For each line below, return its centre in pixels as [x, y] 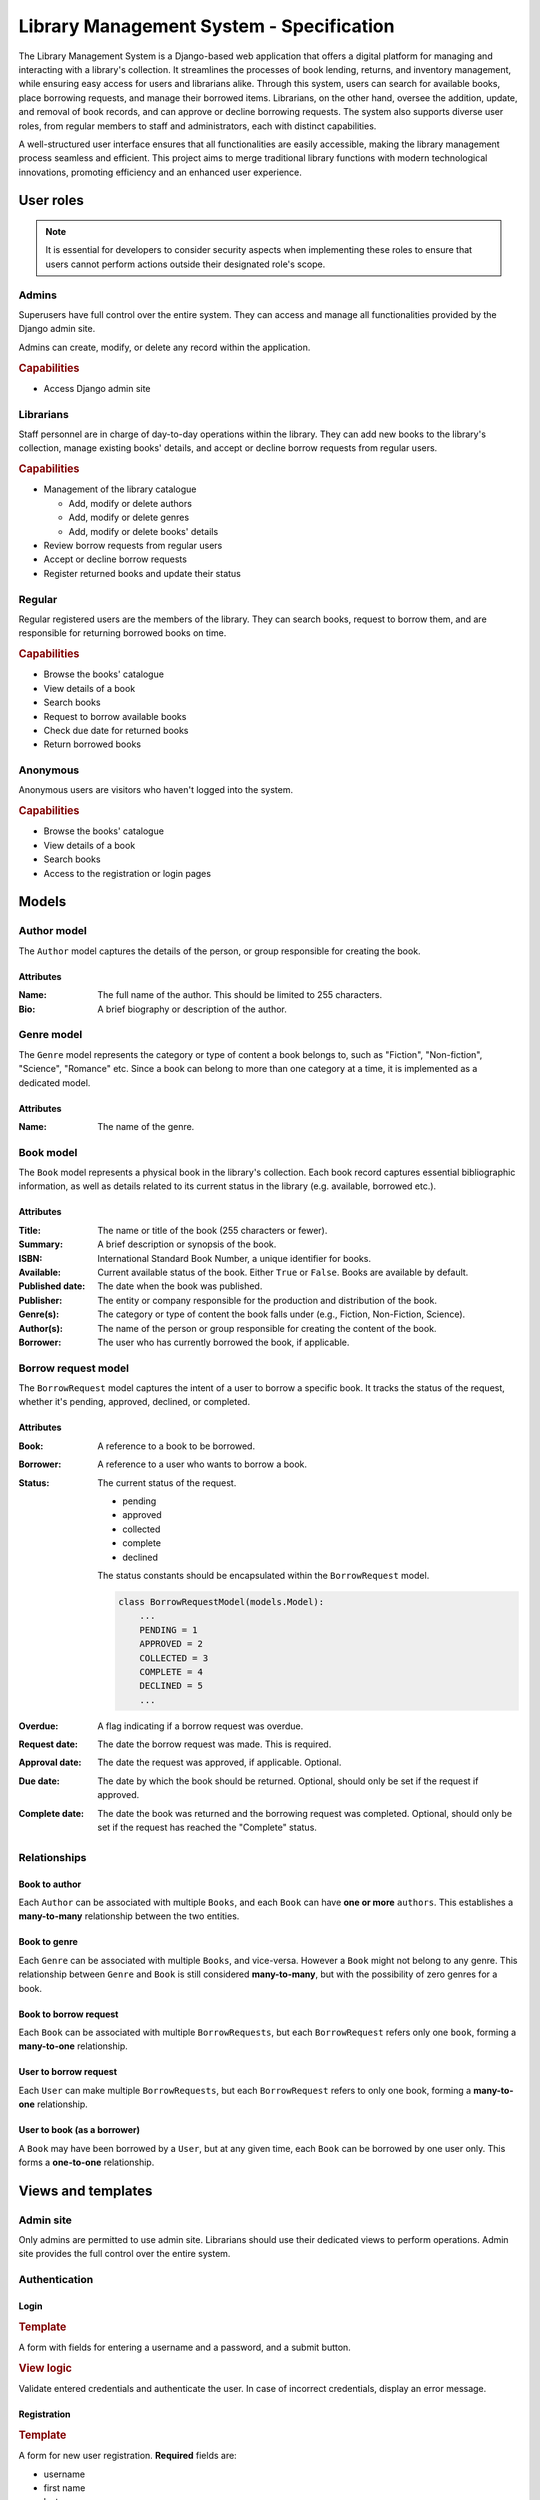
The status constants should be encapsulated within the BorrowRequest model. [263, 1575]
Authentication [56, 2280]
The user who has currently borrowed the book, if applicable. [223, 1342]
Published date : [52, 1286]
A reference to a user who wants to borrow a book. [202, 1464]
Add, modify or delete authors [130, 503]
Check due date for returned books [116, 730]
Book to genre [48, 1942]
